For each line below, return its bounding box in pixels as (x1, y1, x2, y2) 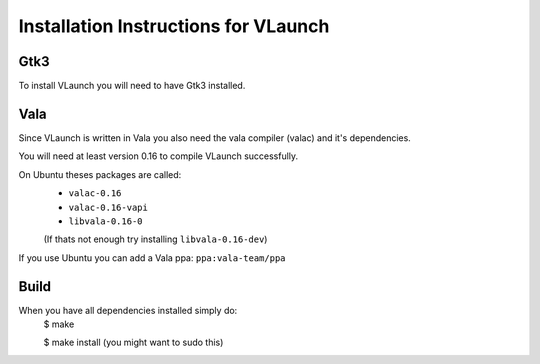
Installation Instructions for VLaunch (18, 15, 330, 37)
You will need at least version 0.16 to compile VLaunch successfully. (18, 150, 299, 162)
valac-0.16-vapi (68, 201, 149, 213)
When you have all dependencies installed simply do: (18, 304, 238, 316)
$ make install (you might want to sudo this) (43, 336, 224, 349)
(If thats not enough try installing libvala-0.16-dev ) (43, 233, 268, 245)
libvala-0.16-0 (68, 215, 144, 227)
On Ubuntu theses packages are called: (18, 168, 182, 180)
